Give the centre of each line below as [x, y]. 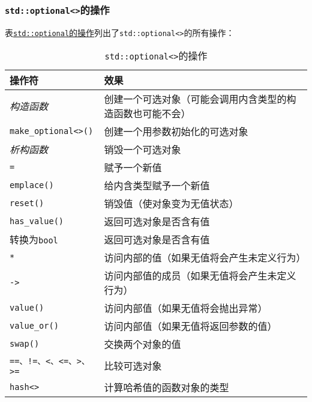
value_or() [34, 326]
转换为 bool [34, 240]
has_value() [37, 221]
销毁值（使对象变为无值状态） [171, 204]
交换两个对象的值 [142, 344]
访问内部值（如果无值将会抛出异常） [186, 308]
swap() [25, 344]
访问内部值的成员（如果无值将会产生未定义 [200, 276]
